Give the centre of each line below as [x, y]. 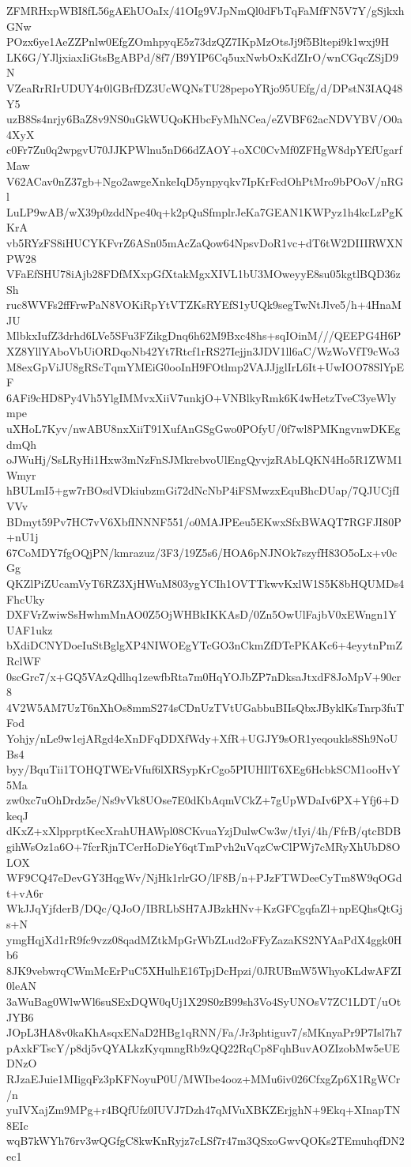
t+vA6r [25, 892]
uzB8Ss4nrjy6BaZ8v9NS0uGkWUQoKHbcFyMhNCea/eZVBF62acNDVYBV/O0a [205, 119]
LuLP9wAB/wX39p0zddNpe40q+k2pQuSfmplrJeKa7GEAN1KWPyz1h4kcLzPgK [205, 211]
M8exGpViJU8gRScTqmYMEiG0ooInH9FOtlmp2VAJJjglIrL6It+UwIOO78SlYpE [205, 366]
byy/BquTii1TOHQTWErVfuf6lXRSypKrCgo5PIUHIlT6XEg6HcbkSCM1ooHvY [204, 769]
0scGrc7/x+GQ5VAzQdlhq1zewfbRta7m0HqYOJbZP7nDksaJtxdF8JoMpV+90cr [204, 676]
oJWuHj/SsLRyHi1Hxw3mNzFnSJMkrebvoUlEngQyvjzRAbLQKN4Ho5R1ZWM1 [205, 459]
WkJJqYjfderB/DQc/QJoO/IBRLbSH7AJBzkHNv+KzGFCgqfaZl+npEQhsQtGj [205, 908]
